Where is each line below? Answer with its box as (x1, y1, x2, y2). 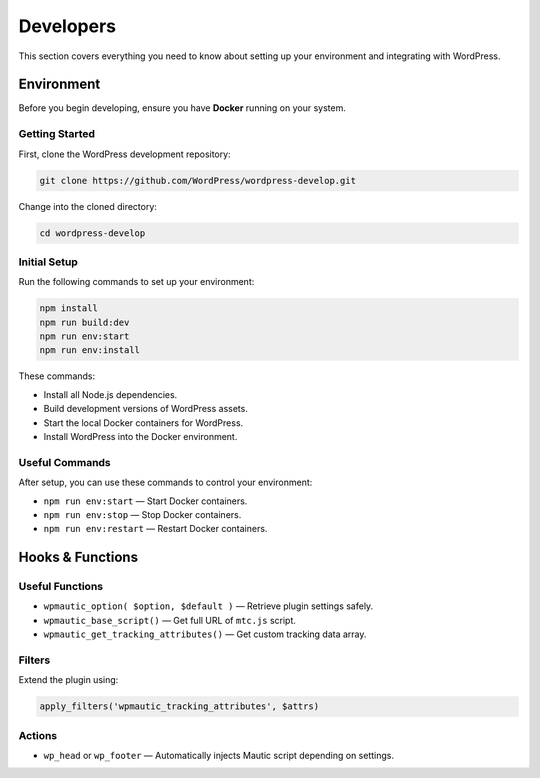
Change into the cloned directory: (18, 200, 157, 212)
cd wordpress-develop (39, 227, 146, 239)
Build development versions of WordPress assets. (43, 403, 249, 415)
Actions (18, 728, 58, 742)
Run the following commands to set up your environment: (18, 276, 255, 288)
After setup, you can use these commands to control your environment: (18, 476, 313, 489)
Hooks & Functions (18, 549, 139, 566)
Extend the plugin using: (18, 674, 119, 686)
